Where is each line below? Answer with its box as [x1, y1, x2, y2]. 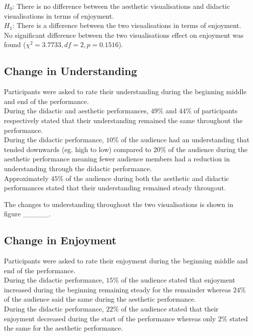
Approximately [4, 173, 49, 183]
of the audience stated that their [121, 304, 219, 314]
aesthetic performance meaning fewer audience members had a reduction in [4, 154, 230, 164]
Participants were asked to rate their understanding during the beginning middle [4, 86, 247, 97]
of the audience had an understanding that [121, 134, 250, 145]
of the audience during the [168, 144, 248, 154]
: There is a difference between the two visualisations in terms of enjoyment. [12, 20, 241, 30]
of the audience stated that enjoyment [121, 275, 235, 285]
